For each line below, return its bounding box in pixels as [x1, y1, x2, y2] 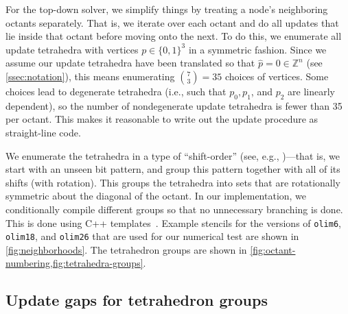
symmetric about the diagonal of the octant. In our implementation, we [5, 189, 307, 203]
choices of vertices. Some [224, 69, 329, 83]
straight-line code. [5, 125, 81, 139]
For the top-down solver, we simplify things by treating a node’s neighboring [5, 2, 328, 16]
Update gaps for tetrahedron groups [5, 289, 268, 311]
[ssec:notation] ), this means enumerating [5, 69, 175, 83]
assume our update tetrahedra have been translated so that [5, 56, 255, 70]
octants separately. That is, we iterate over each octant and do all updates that [5, 15, 339, 29]
